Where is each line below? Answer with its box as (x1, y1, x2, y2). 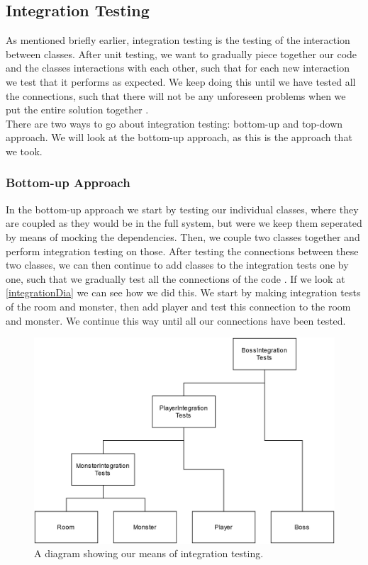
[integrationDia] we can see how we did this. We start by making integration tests (6, 285, 361, 300)
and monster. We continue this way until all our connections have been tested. (6, 313, 346, 328)
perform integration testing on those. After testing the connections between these (6, 243, 359, 258)
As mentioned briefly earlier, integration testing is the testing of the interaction (6, 33, 350, 47)
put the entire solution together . (6, 102, 149, 117)
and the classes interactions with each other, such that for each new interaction (6, 60, 350, 75)
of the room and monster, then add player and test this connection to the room (6, 298, 351, 313)
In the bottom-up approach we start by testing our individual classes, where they (6, 201, 359, 216)
